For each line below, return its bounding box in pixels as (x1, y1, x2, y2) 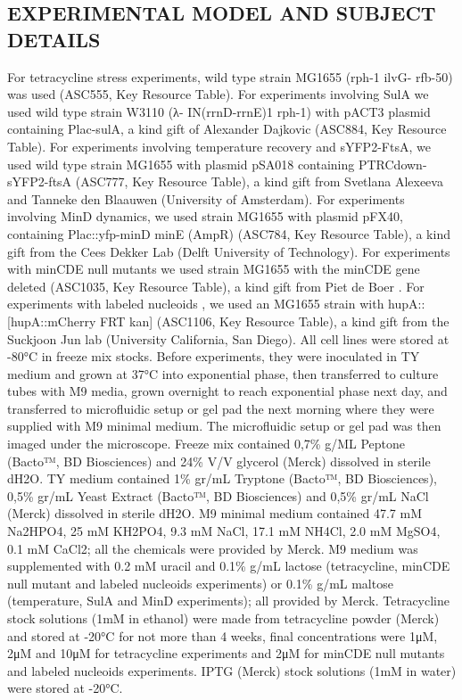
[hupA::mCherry (7, 311, 96, 330)
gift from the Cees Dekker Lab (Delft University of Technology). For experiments (7, 242, 450, 260)
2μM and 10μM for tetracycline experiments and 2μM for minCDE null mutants (7, 644, 445, 663)
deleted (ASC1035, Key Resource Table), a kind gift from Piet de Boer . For (7, 276, 425, 295)
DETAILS (7, 25, 101, 53)
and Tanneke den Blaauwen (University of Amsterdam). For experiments (7, 189, 405, 208)
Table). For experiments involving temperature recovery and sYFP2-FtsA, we (7, 136, 431, 155)
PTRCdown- (358, 154, 427, 173)
